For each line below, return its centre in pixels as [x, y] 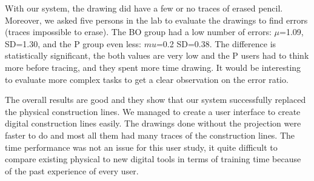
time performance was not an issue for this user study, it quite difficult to [141, 147]
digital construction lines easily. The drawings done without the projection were [153, 123]
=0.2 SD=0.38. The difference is [216, 43]
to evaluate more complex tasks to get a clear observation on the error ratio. [147, 79]
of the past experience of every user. [72, 170]
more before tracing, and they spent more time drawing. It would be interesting [153, 67]
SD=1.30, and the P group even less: [73, 43]
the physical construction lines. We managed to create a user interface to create [153, 111]
